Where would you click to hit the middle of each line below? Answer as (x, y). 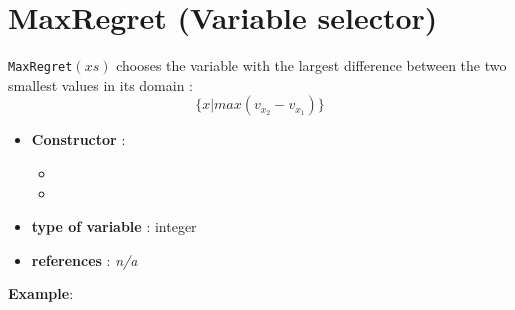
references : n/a (84, 259)
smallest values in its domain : (101, 84)
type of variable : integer (114, 226)
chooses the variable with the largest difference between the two (311, 65)
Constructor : (78, 139)
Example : (41, 293)
